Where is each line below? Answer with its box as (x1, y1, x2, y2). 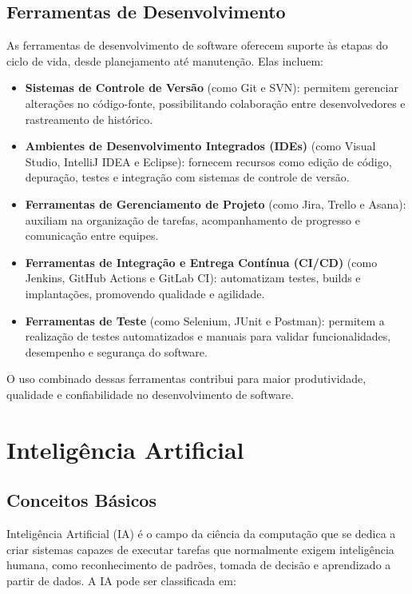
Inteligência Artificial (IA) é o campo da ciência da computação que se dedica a (6, 525, 396, 542)
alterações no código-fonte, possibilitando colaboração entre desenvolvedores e (25, 94, 406, 111)
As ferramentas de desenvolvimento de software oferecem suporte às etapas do (6, 37, 388, 54)
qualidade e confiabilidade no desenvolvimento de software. (6, 385, 294, 402)
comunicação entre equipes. (25, 227, 159, 244)
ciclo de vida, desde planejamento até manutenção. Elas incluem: (6, 52, 323, 69)
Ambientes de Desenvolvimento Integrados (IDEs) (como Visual (25, 138, 376, 154)
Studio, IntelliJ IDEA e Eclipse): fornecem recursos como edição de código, (25, 153, 392, 169)
